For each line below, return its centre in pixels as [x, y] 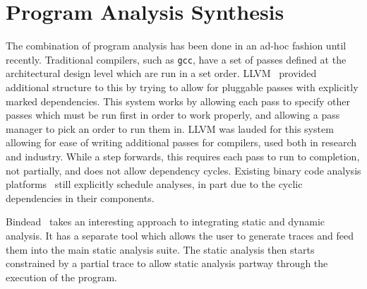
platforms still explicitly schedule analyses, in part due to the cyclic [154, 184]
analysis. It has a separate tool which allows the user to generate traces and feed [180, 235]
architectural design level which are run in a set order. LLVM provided [161, 73]
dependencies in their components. [80, 197]
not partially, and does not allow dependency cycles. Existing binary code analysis [183, 170]
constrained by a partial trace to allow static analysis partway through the [167, 263]
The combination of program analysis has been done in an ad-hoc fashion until [176, 46]
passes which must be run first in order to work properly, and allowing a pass [173, 115]
